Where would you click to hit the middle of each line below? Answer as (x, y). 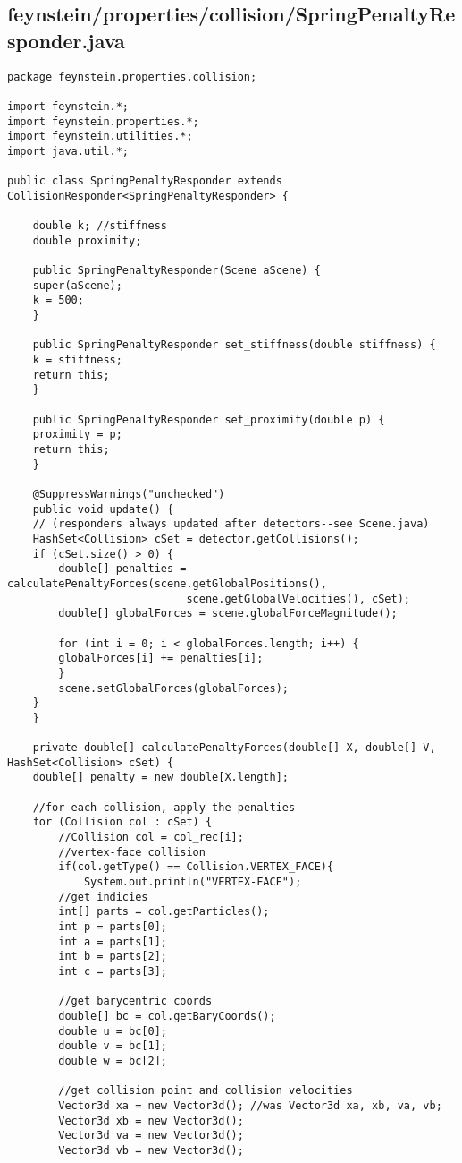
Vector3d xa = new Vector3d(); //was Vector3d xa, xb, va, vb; (250, 1105)
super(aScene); (77, 285)
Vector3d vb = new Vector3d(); (151, 1150)
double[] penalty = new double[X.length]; (160, 778)
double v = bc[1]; (113, 1046)
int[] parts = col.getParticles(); (164, 912)
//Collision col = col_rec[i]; (151, 838)
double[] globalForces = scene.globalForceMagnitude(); (228, 614)
